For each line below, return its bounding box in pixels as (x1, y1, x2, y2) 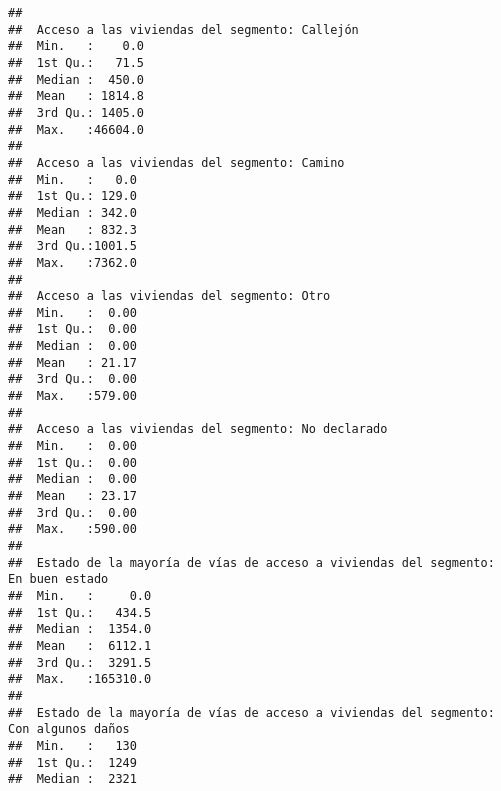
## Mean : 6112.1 (8, 638, 152, 653)
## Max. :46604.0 (8, 122, 145, 137)
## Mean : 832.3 (8, 222, 137, 237)
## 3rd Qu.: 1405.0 (8, 105, 145, 120)
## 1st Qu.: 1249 (8, 755, 137, 770)
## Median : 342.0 (8, 205, 137, 220)
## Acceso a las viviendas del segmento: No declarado (8, 422, 388, 437)
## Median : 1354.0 (8, 622, 152, 637)
